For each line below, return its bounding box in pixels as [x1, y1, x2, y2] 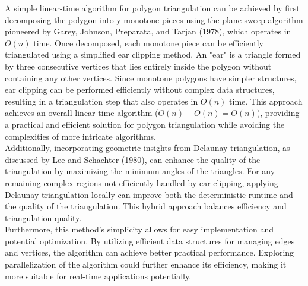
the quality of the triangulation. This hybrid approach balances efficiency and [5, 200, 287, 212]
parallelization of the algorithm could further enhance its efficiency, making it [5, 258, 287, 271]
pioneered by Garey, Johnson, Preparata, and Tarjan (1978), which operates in [5, 25, 291, 37]
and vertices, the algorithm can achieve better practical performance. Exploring [5, 246, 294, 259]
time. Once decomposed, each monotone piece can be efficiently [33, 36, 263, 49]
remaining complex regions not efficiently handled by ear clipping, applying [5, 176, 278, 188]
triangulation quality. [5, 211, 82, 224]
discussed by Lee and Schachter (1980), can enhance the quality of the [5, 153, 261, 165]
